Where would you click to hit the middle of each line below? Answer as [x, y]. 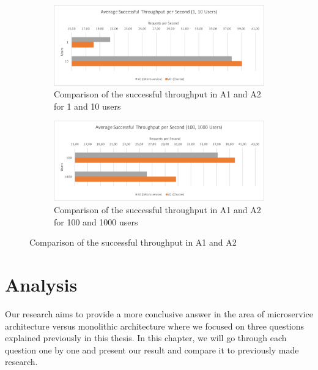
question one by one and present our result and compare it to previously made [152, 349]
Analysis [41, 285]
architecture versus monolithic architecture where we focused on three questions [155, 326]
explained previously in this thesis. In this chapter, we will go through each [146, 338]
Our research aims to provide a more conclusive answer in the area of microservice [159, 313]
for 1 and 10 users [87, 106]
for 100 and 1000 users [96, 221]
